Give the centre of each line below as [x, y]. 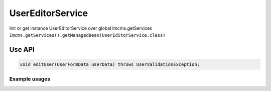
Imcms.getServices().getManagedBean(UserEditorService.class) [87, 35]
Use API [22, 50]
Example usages [30, 79]
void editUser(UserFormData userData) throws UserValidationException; [110, 64]
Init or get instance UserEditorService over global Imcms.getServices [81, 28]
